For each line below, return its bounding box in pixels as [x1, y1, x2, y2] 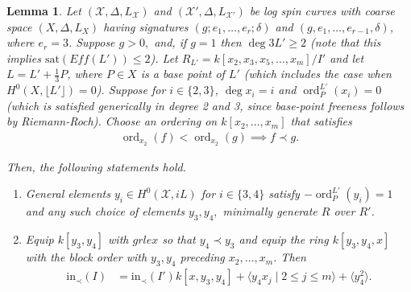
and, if [154, 34, 187, 51]
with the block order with [25, 249, 147, 265]
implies [6, 49, 41, 66]
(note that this [310, 34, 381, 51]
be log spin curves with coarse [249, 2, 395, 19]
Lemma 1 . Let [6, 2, 81, 19]
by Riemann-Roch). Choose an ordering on [6, 113, 218, 130]
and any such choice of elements [25, 203, 185, 220]
